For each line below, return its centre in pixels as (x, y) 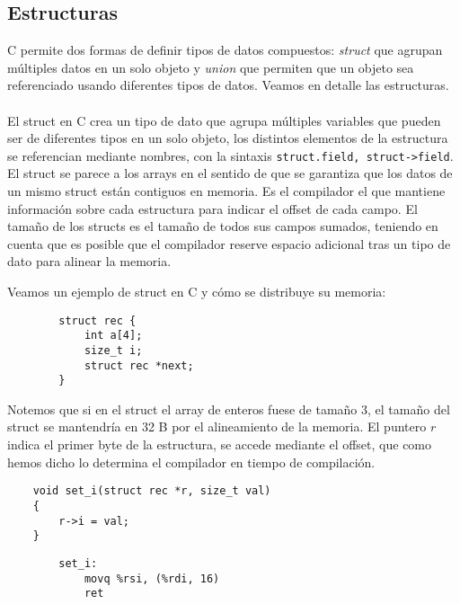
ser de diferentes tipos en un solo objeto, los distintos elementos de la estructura (228, 138)
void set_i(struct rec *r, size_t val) (152, 491)
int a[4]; (113, 336)
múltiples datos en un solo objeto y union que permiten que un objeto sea (211, 67)
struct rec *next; (139, 365)
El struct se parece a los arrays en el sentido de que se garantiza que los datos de (230, 173)
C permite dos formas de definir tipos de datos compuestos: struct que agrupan (225, 50)
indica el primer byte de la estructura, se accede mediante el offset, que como (220, 444)
